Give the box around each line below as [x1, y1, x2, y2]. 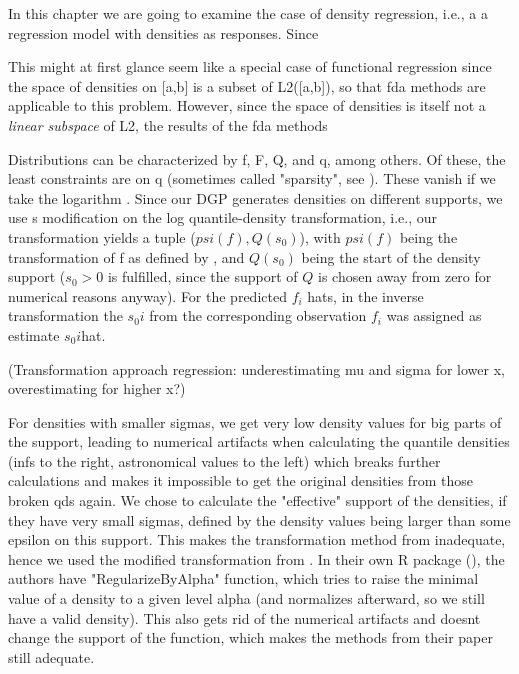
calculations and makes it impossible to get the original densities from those [8, 470, 473, 491]
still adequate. [8, 646, 95, 667]
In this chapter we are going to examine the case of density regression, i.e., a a [8, 3, 488, 23]
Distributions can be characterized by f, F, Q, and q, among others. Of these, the [8, 148, 506, 169]
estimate [8, 324, 60, 345]
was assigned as [386, 305, 482, 326]
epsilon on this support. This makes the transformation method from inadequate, [8, 529, 506, 550]
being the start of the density [301, 246, 481, 267]
